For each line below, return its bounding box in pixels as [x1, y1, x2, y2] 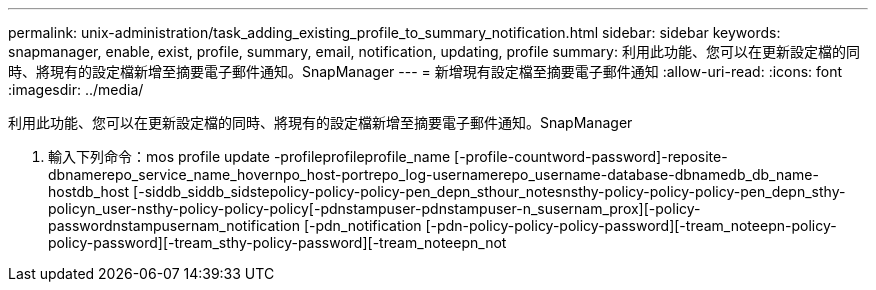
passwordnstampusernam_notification [48, 217, 300, 234]
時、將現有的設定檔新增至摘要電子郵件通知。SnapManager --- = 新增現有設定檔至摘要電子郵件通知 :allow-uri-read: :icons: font [8, 63, 843, 80]
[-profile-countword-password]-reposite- [454, 148, 728, 165]
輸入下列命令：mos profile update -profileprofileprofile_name [48, 148, 451, 165]
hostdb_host [48, 183, 130, 200]
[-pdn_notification [303, 217, 422, 234]
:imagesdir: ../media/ [8, 81, 144, 98]
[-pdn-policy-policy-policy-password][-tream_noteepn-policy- [425, 217, 837, 234]
